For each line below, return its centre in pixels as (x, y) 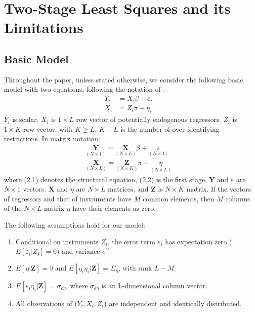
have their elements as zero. (114, 208)
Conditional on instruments (57, 241)
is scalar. (25, 119)
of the (13, 208)
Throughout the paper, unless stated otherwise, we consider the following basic (124, 79)
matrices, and (128, 189)
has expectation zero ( (198, 241)
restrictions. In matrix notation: (52, 138)
